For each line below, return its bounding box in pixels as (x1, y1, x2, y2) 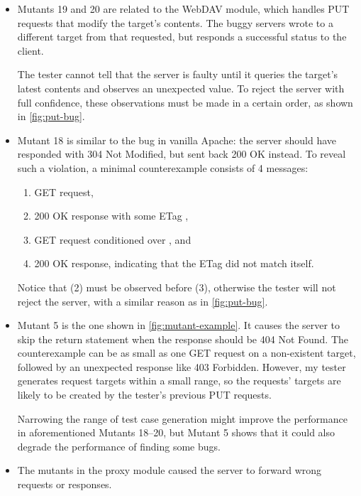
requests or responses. (17, 477, 112, 492)
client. (17, 43, 44, 58)
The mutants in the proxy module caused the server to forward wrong (17, 463, 322, 478)
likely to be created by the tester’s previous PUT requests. (17, 387, 272, 402)
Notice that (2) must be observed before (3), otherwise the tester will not (17, 279, 336, 294)
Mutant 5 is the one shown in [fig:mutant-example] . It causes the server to (17, 318, 340, 333)
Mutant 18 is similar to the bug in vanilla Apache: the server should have (17, 132, 336, 147)
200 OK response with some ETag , (34, 208, 189, 223)
